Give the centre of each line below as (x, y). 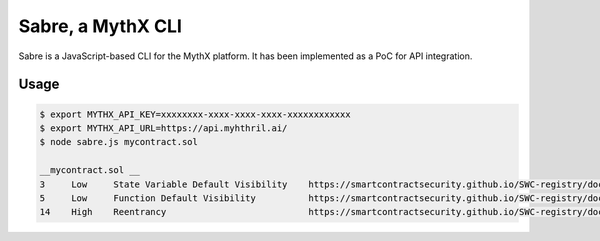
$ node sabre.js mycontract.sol (119, 142)
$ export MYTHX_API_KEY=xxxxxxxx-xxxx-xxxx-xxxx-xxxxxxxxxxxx (195, 114)
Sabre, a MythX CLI (100, 26)
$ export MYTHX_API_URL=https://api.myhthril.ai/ (163, 128)
